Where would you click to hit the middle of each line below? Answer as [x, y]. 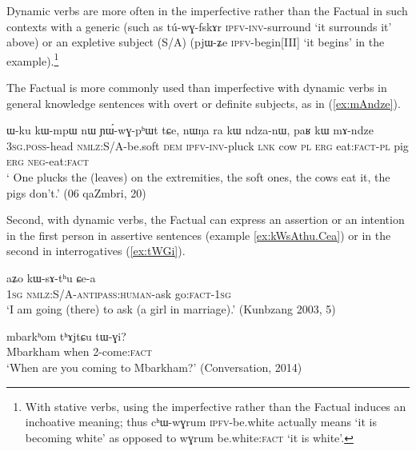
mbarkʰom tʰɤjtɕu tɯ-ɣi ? [66, 335]
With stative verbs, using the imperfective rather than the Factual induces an [216, 406]
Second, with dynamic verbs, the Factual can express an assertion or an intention [206, 220]
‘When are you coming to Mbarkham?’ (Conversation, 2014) [154, 367]
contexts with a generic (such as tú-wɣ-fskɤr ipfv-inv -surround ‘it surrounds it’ [199, 26]
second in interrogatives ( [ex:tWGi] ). [96, 251]
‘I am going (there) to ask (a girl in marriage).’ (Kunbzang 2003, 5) [171, 309]
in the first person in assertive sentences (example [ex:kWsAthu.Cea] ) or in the [199, 235]
